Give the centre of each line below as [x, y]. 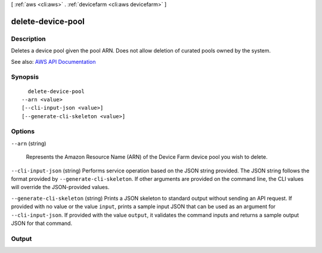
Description [28, 39]
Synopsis [25, 77]
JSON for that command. [42, 223]
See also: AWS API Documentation [53, 61]
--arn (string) [29, 143]
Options [23, 131]
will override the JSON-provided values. [60, 187]
